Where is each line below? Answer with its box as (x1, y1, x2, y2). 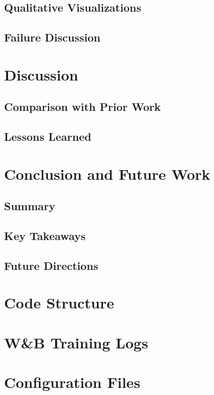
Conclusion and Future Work (4, 163, 210, 184)
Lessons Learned (4, 129, 91, 144)
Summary (4, 198, 56, 214)
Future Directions (4, 257, 98, 273)
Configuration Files (4, 372, 140, 392)
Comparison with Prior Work (4, 99, 161, 114)
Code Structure (4, 292, 114, 313)
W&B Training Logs (4, 332, 148, 352)
